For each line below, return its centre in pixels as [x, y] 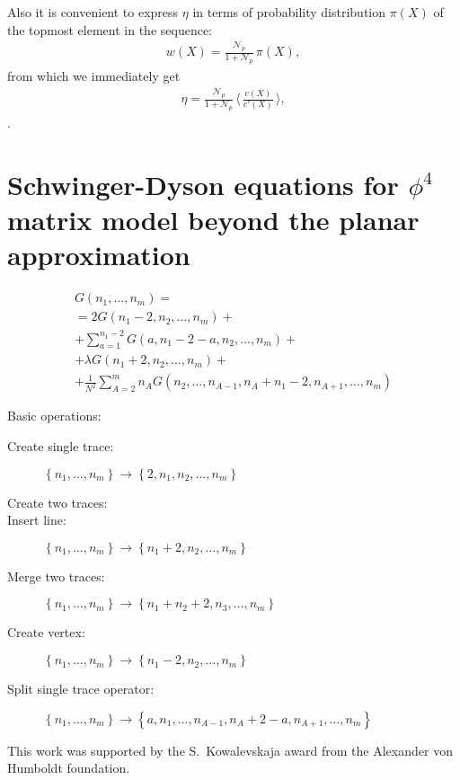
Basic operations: [54, 416]
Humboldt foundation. [69, 768]
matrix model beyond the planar [213, 219]
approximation [99, 255]
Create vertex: [46, 632]
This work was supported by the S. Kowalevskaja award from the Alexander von [230, 750]
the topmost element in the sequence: [110, 29]
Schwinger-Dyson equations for [203, 184]
